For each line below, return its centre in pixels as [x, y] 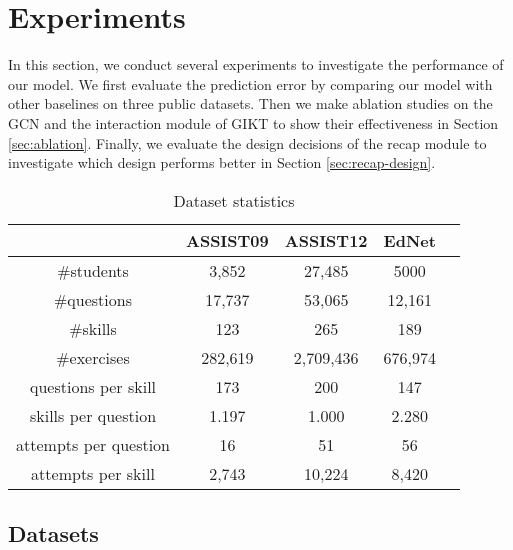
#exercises [93, 357]
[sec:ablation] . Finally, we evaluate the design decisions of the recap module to [247, 142]
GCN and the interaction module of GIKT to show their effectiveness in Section [253, 122]
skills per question [93, 415]
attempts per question [93, 444]
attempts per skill [93, 473]
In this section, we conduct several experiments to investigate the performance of [256, 64]
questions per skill [93, 386]
